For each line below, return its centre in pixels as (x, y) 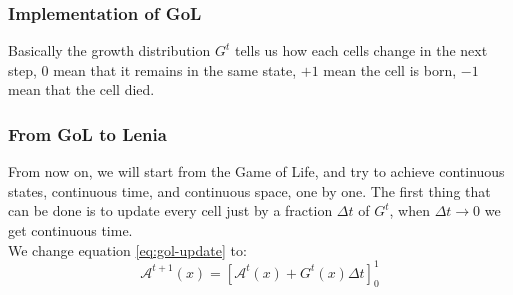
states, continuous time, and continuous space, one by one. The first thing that (249, 190)
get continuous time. (70, 230)
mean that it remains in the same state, (175, 69)
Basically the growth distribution (109, 50)
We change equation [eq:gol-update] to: (127, 249)
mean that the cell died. (81, 89)
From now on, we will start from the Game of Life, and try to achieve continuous (256, 171)
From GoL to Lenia (87, 133)
